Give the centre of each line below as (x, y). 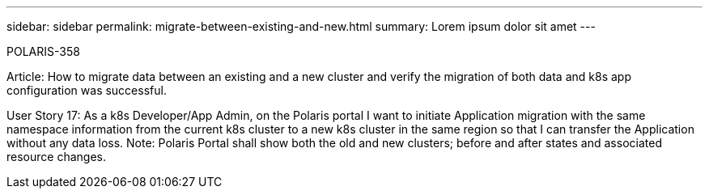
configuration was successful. (87, 90)
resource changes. (56, 157)
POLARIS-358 (43, 51)
